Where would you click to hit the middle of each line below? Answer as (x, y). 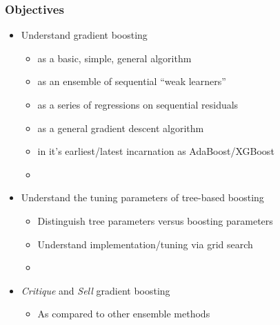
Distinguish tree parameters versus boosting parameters (155, 220)
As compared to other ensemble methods (124, 314)
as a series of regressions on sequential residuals (138, 104)
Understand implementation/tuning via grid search (145, 244)
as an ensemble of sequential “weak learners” (132, 81)
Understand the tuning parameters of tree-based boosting (142, 197)
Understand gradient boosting (84, 35)
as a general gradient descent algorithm (121, 128)
